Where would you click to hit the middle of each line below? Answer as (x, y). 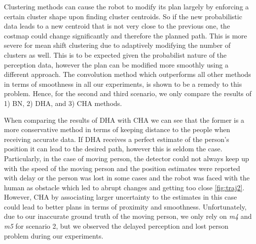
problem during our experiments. (54, 235)
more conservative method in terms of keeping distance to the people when (117, 129)
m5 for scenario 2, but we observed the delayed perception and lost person (116, 226)
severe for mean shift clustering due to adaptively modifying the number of (117, 45)
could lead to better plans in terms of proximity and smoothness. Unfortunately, (125, 206)
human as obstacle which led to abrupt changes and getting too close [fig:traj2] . (124, 187)
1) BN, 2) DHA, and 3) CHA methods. (63, 103)
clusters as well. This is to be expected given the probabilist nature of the (115, 54)
